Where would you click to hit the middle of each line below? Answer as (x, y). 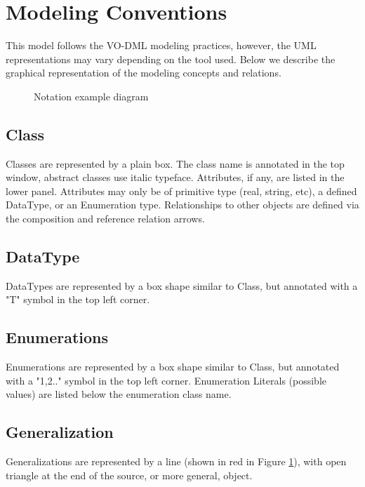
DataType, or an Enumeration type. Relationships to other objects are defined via (182, 205)
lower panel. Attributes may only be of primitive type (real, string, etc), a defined (181, 191)
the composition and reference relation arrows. (105, 219)
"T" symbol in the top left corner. (78, 299)
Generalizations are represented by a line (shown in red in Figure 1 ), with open (176, 461)
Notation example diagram (91, 96)
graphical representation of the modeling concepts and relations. (144, 73)
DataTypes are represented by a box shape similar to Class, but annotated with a (182, 285)
